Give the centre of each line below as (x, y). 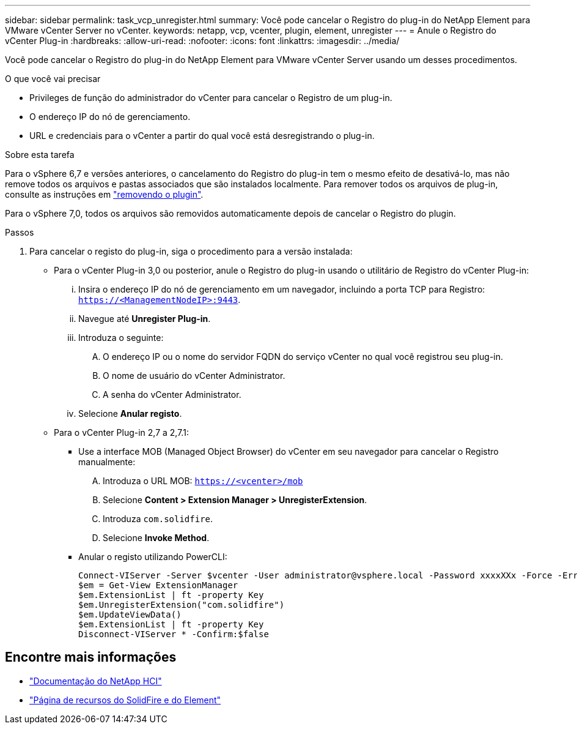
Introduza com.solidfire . (158, 519)
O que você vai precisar (53, 79)
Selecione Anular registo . (130, 413)
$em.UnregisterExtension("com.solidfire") (182, 605)
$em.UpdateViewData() (130, 615)
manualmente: (107, 462)
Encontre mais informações (91, 657)
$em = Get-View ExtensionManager (158, 585)
